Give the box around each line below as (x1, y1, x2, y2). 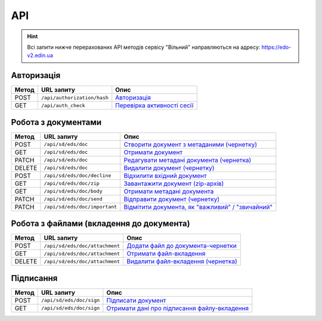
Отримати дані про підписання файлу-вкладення (106, 304, 249, 312)
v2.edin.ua (27, 52, 54, 59)
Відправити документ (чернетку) (123, 195, 220, 203)
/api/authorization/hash (41, 94, 109, 101)
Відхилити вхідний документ (123, 172, 207, 180)
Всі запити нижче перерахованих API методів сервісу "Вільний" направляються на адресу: (27, 43, 261, 51)
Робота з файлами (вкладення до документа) (11, 219, 190, 229)
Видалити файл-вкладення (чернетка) (126, 257, 238, 266)
